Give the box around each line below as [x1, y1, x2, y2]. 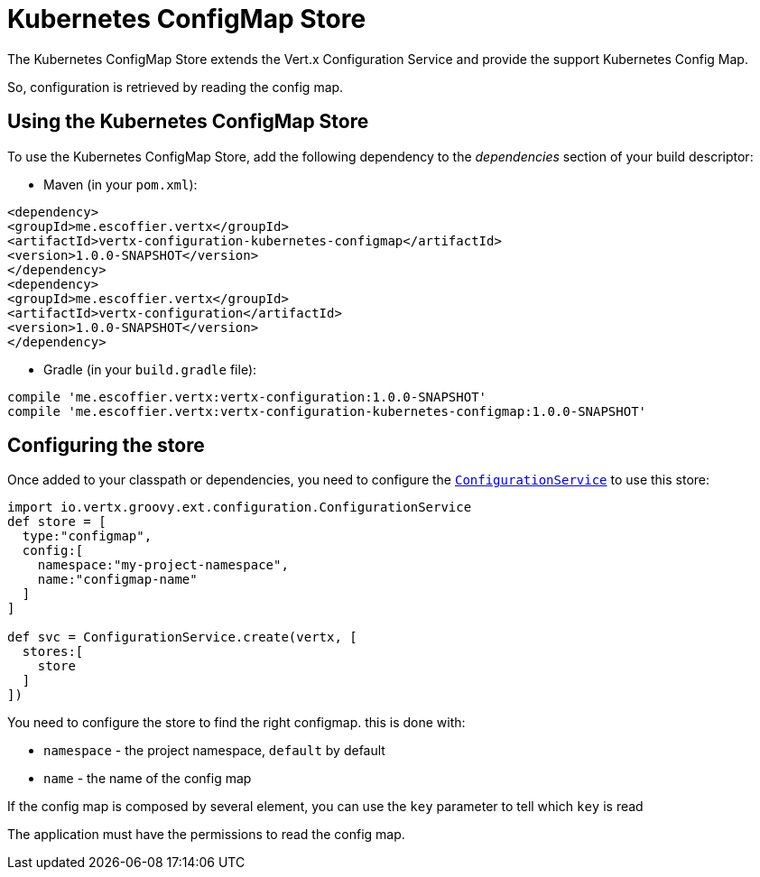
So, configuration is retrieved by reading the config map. [7, 78, 344, 95]
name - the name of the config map [43, 771, 252, 787]
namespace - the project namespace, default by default [43, 743, 385, 759]
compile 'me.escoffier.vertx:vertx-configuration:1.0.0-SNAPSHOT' [7, 389, 487, 404]
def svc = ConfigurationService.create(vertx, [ [7, 630, 357, 645]
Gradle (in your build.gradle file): [43, 361, 257, 377]
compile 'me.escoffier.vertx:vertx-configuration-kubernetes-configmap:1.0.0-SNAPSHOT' [7, 403, 647, 419]
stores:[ [22, 644, 84, 660]
